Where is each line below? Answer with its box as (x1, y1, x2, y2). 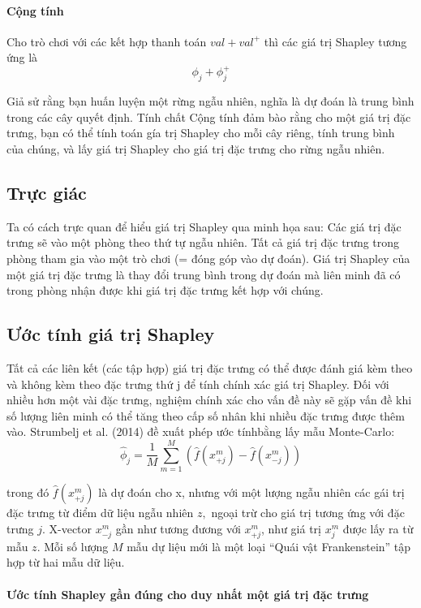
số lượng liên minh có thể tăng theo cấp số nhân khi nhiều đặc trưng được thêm (6, 407, 405, 424)
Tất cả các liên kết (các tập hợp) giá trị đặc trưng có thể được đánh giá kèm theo (6, 360, 413, 377)
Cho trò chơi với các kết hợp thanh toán (6, 32, 207, 50)
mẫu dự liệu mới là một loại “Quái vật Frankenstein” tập (127, 537, 411, 554)
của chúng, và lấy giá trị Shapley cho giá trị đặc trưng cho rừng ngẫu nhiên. (6, 140, 385, 157)
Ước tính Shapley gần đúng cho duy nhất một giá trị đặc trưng (6, 585, 369, 602)
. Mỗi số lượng (37, 537, 109, 554)
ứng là (6, 49, 38, 66)
